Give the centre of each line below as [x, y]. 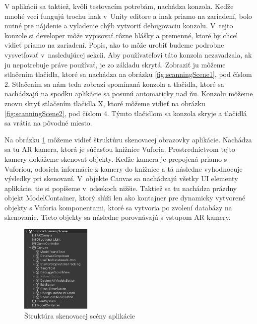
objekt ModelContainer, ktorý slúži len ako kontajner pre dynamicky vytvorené [125, 198]
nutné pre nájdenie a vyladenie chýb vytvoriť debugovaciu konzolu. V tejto [119, 26]
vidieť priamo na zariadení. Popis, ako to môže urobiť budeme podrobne [114, 45]
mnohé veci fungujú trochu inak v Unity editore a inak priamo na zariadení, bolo [128, 16]
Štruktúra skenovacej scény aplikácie [80, 316]
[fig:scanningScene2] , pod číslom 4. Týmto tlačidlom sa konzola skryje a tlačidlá [126, 113]
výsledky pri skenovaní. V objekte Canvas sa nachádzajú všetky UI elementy [121, 178]
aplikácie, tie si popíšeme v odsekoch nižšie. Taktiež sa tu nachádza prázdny [121, 188]
